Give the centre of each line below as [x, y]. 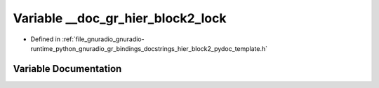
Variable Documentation [67, 69]
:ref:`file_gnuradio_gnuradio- [103, 39]
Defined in [46, 39]
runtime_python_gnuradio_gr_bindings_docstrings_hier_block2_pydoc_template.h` [149, 48]
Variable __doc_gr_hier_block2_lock [120, 18]
